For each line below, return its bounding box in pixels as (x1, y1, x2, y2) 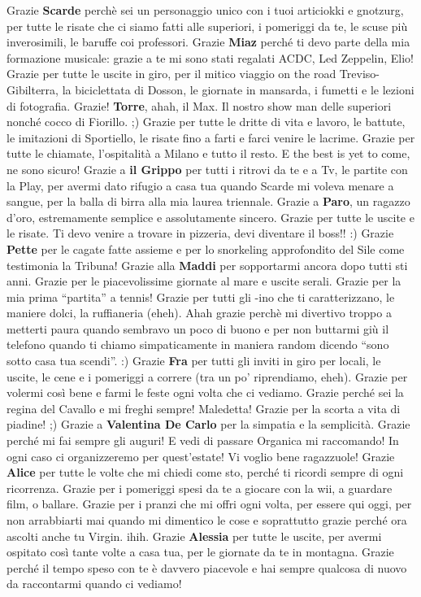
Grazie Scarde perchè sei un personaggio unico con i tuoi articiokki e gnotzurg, (7, 2, 404, 18)
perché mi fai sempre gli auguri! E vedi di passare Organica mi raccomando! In (7, 432, 399, 449)
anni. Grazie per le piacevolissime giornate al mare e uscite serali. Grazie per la (7, 272, 401, 290)
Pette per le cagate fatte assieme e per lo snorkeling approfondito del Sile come (7, 240, 405, 257)
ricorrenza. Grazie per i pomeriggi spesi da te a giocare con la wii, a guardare (7, 479, 393, 496)
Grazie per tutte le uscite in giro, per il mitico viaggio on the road (7, 65, 336, 82)
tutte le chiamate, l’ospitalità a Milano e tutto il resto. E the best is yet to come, (7, 145, 410, 162)
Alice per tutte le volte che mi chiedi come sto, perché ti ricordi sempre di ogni (7, 464, 404, 481)
